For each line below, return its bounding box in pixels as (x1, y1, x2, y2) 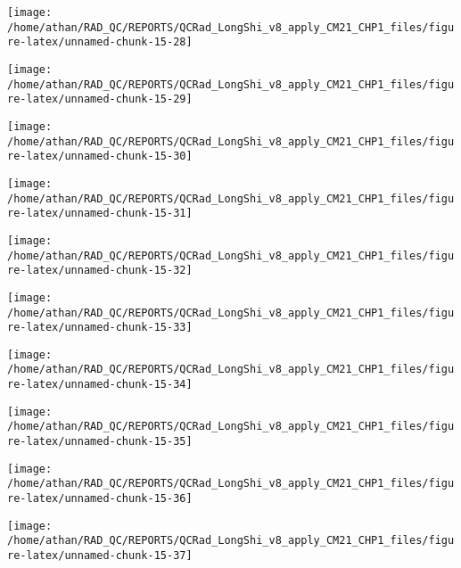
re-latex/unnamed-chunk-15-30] (7, 150, 193, 163)
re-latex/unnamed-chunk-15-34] (7, 378, 193, 391)
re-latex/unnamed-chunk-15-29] (7, 93, 193, 106)
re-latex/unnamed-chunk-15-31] (7, 207, 193, 220)
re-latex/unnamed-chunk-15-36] (7, 492, 193, 506)
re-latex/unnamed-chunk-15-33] (7, 321, 193, 334)
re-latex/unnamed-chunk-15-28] (7, 36, 193, 49)
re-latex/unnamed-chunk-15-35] (7, 435, 193, 449)
